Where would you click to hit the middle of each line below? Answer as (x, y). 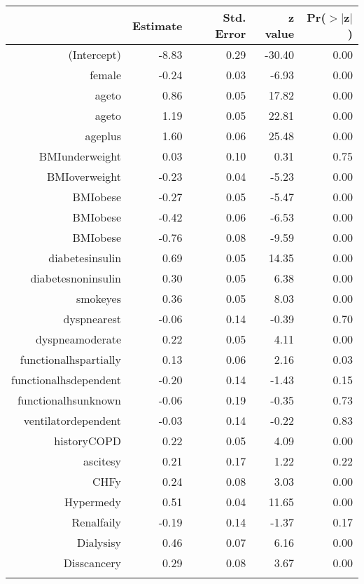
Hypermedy (93, 502)
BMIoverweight (84, 176)
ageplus (103, 136)
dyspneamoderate (79, 339)
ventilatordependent (72, 420)
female (106, 75)
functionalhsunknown (69, 400)
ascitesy (103, 461)
